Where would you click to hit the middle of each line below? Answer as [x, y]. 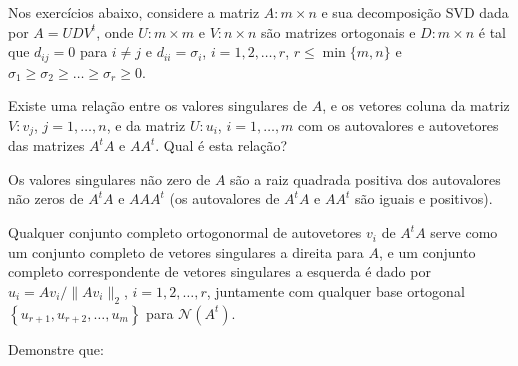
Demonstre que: [56, 348]
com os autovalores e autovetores [398, 124]
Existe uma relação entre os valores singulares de [157, 105]
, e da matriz [146, 124]
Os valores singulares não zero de [109, 178]
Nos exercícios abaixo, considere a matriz [134, 12]
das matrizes [46, 145]
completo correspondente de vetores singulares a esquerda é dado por [219, 271]
